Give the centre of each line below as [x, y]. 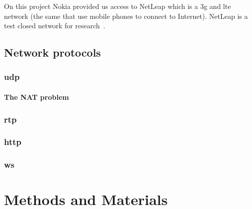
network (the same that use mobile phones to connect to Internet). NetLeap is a [126, 16]
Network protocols [52, 52]
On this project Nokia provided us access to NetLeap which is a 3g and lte [118, 6]
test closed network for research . [55, 26]
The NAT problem [37, 97]
